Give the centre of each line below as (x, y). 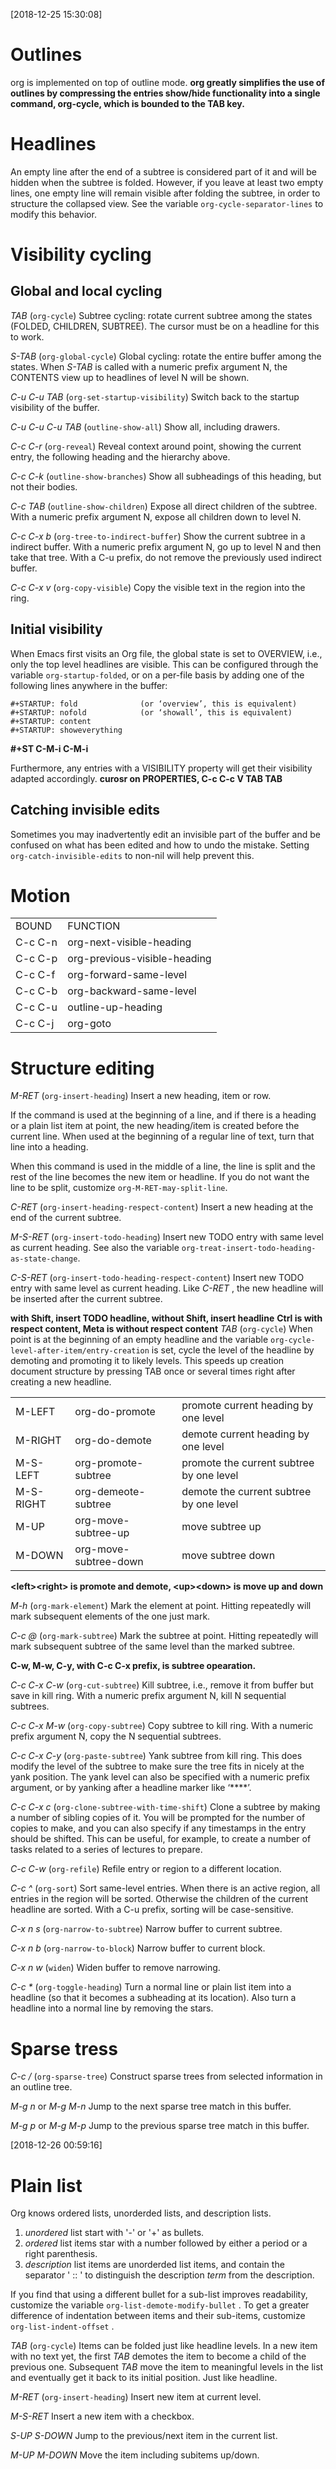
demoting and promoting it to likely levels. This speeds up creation (147, 1361)
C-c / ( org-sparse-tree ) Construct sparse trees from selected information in (166, 2076)
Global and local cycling (86, 291)
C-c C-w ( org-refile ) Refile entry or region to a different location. (146, 1869)
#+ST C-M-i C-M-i (49, 748)
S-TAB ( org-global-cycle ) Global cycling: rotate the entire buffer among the (166, 356)
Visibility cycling (81, 255)
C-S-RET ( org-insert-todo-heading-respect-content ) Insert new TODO (157, 1278)
